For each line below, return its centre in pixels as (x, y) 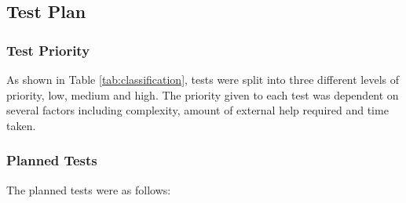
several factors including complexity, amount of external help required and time (198, 110)
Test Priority (48, 50)
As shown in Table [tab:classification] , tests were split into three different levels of (203, 79)
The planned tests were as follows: (89, 189)
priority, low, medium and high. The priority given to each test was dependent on (203, 94)
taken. (21, 125)
